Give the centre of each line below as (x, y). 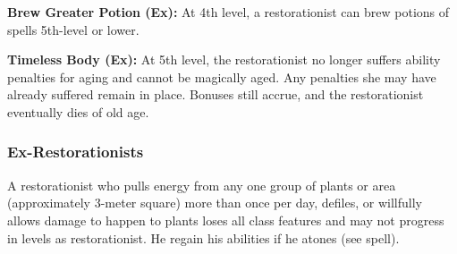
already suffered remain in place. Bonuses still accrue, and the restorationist (216, 94)
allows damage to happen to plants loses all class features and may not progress (226, 220)
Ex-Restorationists (76, 152)
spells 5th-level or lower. (73, 29)
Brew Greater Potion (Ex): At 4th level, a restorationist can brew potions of (228, 12)
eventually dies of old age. (78, 111)
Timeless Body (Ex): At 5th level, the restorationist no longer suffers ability (224, 59)
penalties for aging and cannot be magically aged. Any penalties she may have (222, 76)
